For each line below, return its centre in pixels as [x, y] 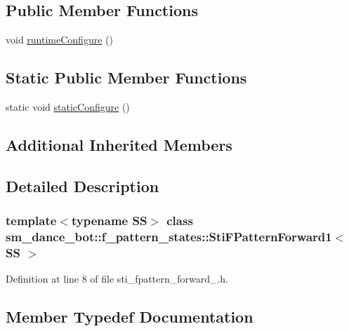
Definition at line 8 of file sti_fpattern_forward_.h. [117, 279]
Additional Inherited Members [119, 144]
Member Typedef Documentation [130, 317]
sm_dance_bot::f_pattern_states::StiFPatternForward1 [169, 236]
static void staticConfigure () [68, 107]
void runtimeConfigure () [59, 40]
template [31, 221]
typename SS [109, 221]
